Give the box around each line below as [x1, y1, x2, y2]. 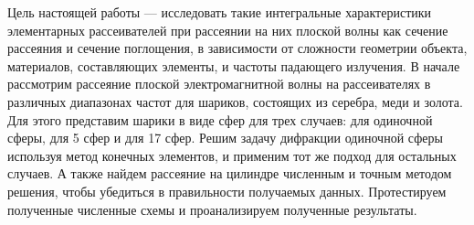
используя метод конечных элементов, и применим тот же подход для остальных [7, 145, 457, 165]
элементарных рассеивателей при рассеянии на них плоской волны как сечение [7, 20, 448, 39]
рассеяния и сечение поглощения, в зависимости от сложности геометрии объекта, [7, 38, 468, 58]
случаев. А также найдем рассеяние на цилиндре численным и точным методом [7, 164, 452, 183]
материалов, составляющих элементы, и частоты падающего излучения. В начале [7, 56, 460, 75]
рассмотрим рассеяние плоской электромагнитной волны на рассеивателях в [7, 74, 431, 93]
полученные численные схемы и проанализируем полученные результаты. [7, 199, 417, 219]
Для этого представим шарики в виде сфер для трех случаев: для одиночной [7, 110, 433, 129]
